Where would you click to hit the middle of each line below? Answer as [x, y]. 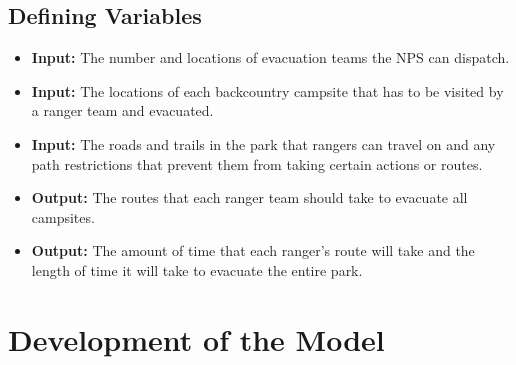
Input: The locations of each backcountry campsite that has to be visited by [267, 90]
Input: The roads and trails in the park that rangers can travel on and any [263, 143]
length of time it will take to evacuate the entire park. [197, 269]
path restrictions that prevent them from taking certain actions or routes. [257, 163]
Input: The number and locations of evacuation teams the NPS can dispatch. [270, 57]
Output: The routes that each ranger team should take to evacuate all [249, 197]
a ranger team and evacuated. [122, 110]
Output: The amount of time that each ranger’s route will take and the [253, 250]
